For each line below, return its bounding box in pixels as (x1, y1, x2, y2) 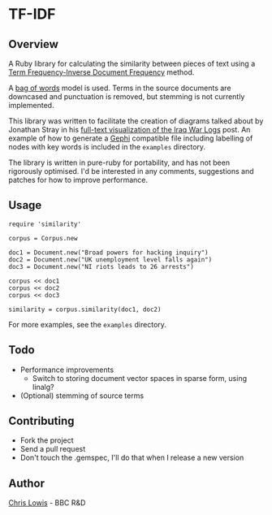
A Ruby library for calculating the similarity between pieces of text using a (8, 58, 256, 68)
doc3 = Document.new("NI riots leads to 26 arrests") (8, 262, 195, 270)
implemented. (8, 101, 54, 110)
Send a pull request (19, 444, 86, 454)
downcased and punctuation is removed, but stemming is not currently (8, 92, 245, 102)
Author (8, 476, 45, 490)
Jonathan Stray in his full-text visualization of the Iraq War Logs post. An (8, 125, 251, 134)
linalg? (32, 382, 54, 392)
